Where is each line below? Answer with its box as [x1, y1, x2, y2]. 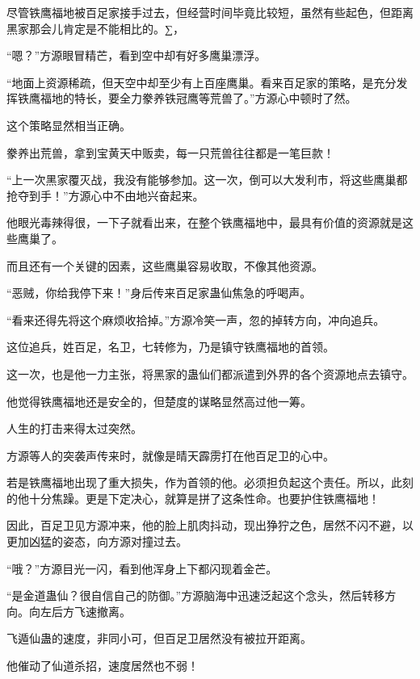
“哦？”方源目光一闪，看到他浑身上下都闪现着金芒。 [6, 560, 278, 576]
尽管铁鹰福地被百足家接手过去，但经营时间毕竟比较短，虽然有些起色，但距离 [6, 4, 414, 20]
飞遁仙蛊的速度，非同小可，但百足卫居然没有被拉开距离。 [6, 630, 312, 647]
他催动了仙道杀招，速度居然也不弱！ [6, 657, 199, 674]
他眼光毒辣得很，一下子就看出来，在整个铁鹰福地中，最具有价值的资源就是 [6, 214, 402, 231]
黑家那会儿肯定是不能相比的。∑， [6, 19, 184, 36]
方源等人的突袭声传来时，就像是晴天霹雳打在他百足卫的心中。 [6, 446, 334, 463]
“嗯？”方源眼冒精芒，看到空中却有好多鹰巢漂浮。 [6, 47, 267, 64]
